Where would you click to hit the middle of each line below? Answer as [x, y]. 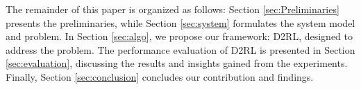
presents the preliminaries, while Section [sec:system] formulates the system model [180, 22]
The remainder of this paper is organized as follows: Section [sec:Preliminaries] [173, 9]
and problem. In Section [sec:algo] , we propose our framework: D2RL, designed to [179, 36]
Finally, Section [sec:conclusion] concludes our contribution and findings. [160, 76]
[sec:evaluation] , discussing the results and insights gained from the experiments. [177, 63]
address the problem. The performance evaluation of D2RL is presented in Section [180, 49]
